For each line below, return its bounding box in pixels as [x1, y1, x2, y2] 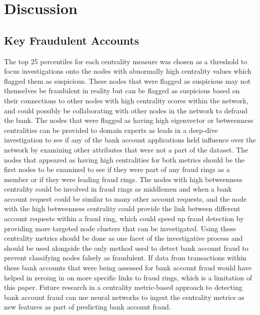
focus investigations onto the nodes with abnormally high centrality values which [4, 66, 251, 76]
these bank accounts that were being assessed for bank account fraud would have [4, 262, 252, 273]
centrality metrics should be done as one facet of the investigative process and [4, 233, 243, 243]
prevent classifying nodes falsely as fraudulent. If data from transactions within [4, 252, 246, 263]
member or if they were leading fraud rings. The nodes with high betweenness [4, 174, 242, 184]
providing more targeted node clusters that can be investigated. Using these [4, 223, 236, 233]
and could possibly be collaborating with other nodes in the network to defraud [4, 105, 247, 115]
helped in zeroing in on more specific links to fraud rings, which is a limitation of [4, 272, 252, 282]
